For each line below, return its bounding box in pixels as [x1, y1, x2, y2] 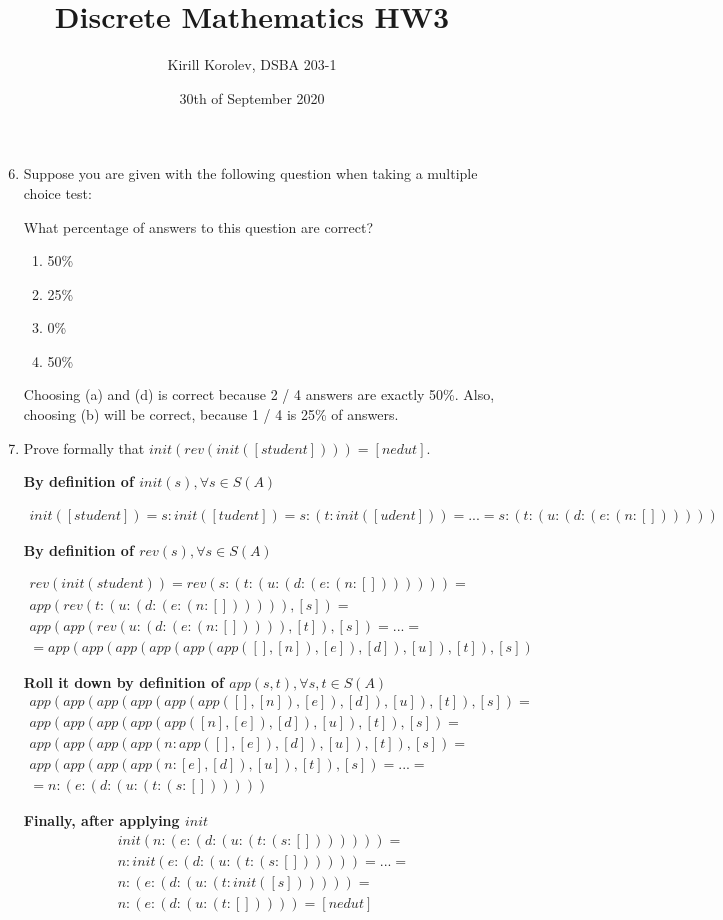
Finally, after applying [23, 810, 180, 831]
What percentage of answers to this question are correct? [23, 216, 374, 237]
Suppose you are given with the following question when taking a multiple [23, 163, 478, 184]
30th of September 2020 [179, 87, 325, 108]
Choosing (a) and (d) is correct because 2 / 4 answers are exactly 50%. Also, [23, 384, 495, 405]
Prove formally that [23, 437, 145, 458]
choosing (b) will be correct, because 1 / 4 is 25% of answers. [23, 404, 399, 425]
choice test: [23, 182, 92, 203]
